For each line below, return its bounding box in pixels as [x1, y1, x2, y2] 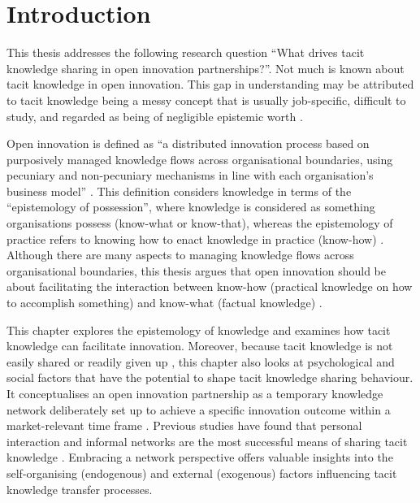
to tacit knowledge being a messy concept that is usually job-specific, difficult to [6, 91, 406, 108]
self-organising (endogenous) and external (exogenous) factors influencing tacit [6, 464, 397, 481]
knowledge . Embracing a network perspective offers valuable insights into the [6, 449, 393, 466]
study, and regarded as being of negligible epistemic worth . [6, 107, 303, 124]
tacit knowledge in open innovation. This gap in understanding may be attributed [6, 76, 414, 93]
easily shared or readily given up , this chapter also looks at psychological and [6, 353, 395, 370]
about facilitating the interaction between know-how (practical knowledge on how [6, 278, 413, 295]
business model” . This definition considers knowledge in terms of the [6, 182, 352, 199]
